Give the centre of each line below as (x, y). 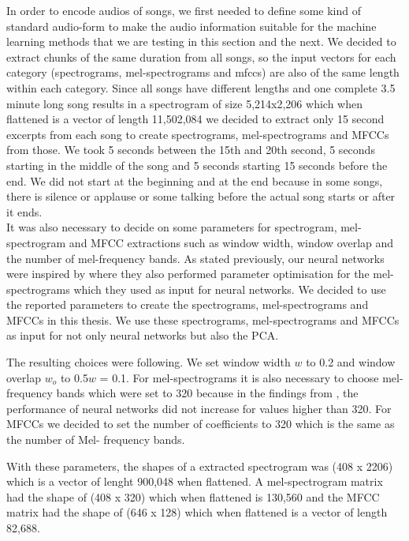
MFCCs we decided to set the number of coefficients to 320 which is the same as (201, 424)
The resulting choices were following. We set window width (149, 362)
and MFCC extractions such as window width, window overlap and (231, 242)
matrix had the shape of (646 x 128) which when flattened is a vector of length (197, 512)
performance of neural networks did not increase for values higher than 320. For (199, 408)
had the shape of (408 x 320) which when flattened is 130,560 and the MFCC (193, 496)
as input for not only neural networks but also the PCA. (143, 335)
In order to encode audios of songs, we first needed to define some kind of (184, 10)
